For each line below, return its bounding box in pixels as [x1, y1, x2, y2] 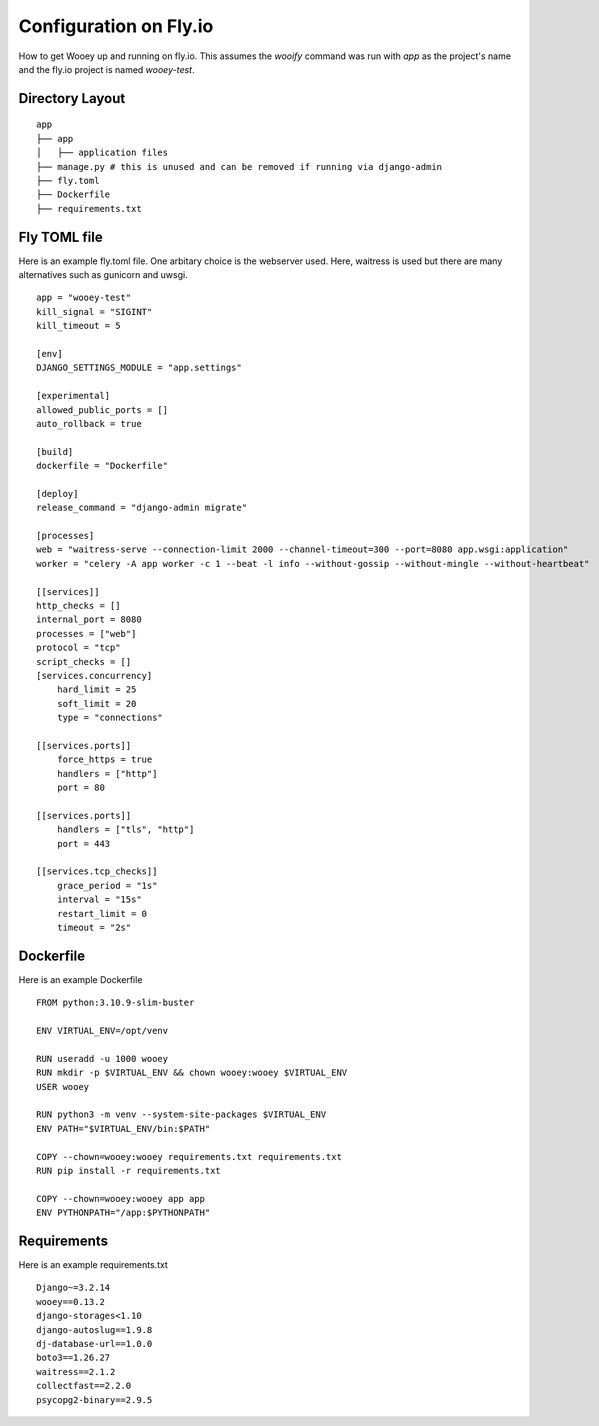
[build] [36, 446, 74, 457]
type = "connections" [56, 712, 164, 724]
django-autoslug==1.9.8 [36, 1324, 153, 1335]
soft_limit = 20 [56, 698, 137, 709]
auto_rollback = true [36, 418, 142, 429]
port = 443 [56, 838, 111, 849]
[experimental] [36, 390, 111, 402]
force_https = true [56, 754, 153, 765]
